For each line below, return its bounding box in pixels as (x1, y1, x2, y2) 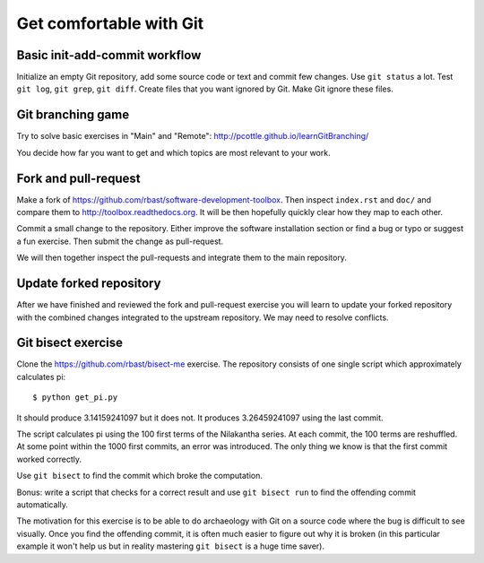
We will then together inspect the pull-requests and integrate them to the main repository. (16, 252, 347, 264)
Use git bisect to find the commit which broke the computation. (16, 471, 264, 481)
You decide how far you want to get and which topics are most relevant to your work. (16, 147, 331, 158)
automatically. (16, 498, 69, 510)
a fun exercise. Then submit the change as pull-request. (16, 236, 224, 247)
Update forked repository (16, 276, 161, 291)
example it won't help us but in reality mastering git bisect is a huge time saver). (16, 541, 324, 551)
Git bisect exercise (16, 335, 124, 351)
